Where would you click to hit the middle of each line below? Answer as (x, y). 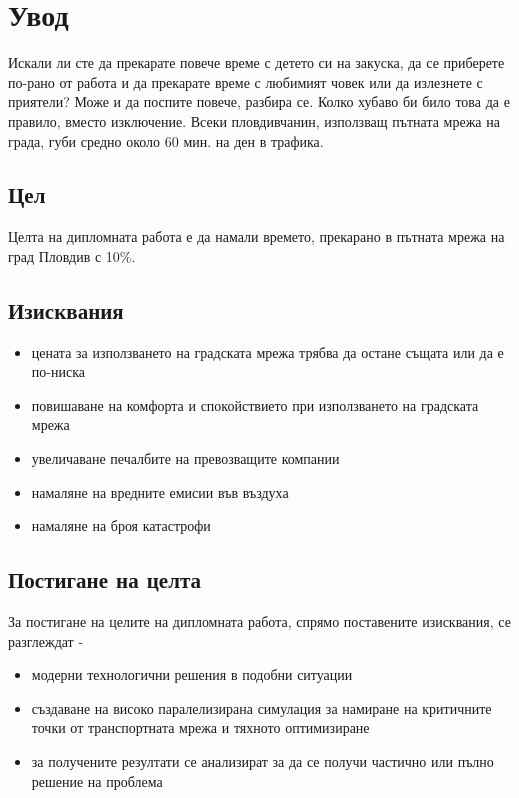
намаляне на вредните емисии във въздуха (160, 491)
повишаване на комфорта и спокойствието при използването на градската (255, 404)
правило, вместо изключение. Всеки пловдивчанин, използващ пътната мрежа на (254, 120)
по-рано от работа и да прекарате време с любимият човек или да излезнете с (245, 81)
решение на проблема (97, 780)
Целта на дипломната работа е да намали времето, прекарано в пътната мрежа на (256, 236)
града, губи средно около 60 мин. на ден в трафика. (166, 140)
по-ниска (58, 371)
